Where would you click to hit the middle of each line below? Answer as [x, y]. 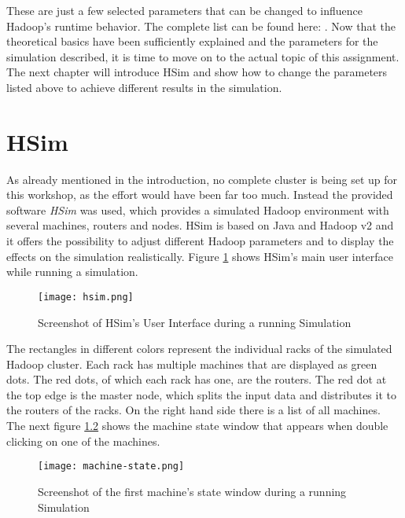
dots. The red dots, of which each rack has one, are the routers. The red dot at [197, 379]
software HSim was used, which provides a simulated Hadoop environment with [198, 209]
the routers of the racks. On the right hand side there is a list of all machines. [193, 410]
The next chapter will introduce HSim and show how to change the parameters [197, 72]
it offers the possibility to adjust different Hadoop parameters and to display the [200, 241]
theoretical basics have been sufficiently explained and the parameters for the [192, 41]
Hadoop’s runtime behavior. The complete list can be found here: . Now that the [201, 26]
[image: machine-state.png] [111, 467]
